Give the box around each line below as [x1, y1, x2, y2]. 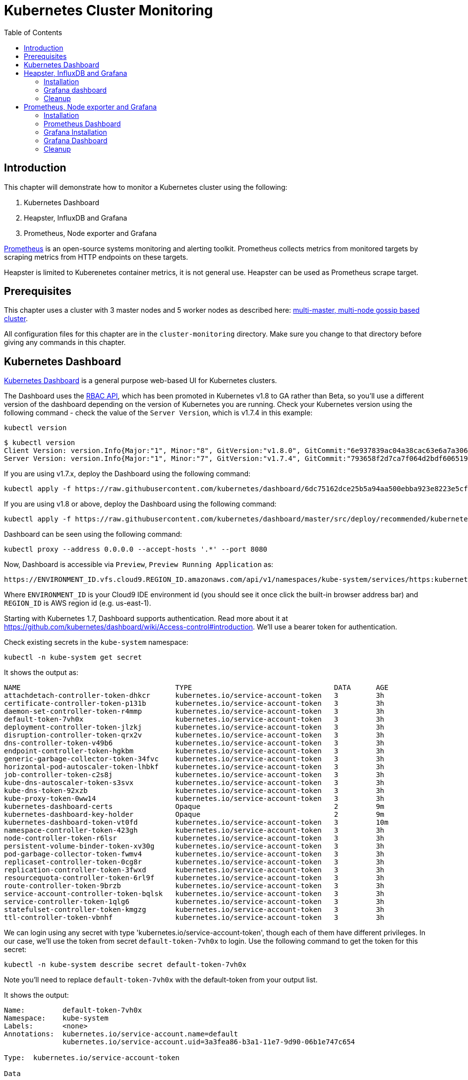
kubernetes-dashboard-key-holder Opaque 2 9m [4, 810, 385, 819]
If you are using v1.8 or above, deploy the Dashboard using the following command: [4, 500, 277, 509]
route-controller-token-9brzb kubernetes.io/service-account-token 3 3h [4, 882, 385, 890]
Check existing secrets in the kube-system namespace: [4, 638, 188, 647]
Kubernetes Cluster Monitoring [4, 2, 213, 19]
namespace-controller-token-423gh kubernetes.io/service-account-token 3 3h [4, 826, 385, 835]
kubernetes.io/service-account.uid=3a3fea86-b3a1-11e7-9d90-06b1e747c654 [62, 1038, 355, 1046]
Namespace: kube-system [4, 1014, 109, 1023]
